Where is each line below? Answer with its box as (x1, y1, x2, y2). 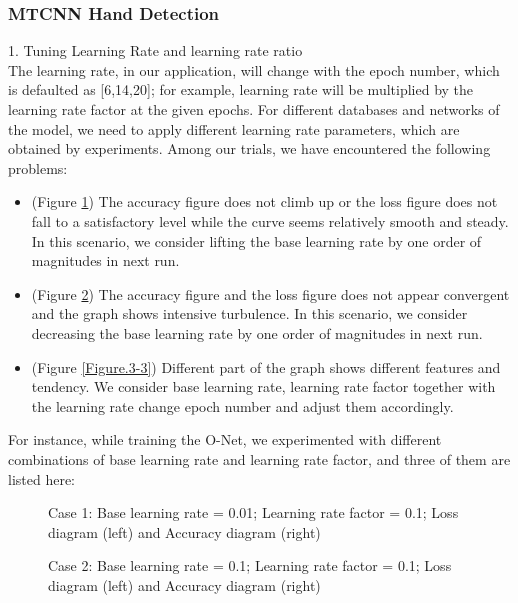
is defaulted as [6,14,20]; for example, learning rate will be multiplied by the (8, 79, 474, 100)
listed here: (8, 468, 76, 489)
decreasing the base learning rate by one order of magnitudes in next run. (31, 322, 483, 343)
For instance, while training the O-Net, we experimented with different (8, 429, 442, 450)
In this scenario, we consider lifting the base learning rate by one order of (31, 230, 482, 251)
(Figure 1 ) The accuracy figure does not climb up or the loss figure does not (31, 191, 498, 212)
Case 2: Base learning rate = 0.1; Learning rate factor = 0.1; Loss (48, 555, 452, 576)
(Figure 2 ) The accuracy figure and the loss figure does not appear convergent (31, 283, 510, 304)
